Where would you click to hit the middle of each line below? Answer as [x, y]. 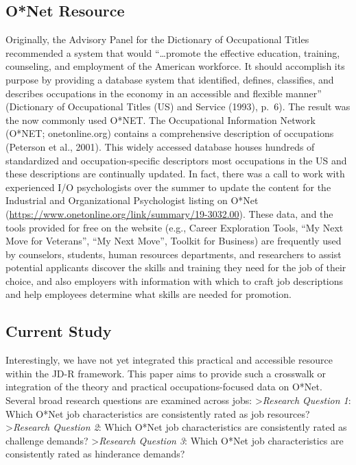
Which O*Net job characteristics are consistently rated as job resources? [158, 413]
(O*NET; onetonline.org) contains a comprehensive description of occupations [170, 133]
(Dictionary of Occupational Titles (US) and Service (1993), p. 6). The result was [178, 106]
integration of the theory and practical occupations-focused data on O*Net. [164, 387]
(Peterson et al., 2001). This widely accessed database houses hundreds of [160, 146]
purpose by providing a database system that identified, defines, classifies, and [170, 79]
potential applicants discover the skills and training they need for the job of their [176, 267]
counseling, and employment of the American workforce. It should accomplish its [175, 66]
